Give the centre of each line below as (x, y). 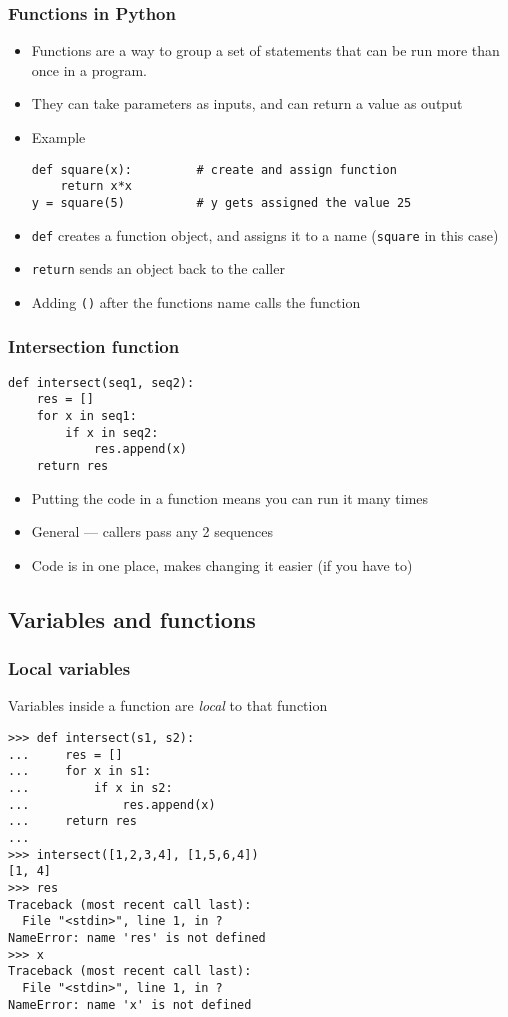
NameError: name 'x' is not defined (130, 1004)
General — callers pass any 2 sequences (152, 531)
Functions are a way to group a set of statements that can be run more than (265, 50)
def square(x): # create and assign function (214, 169)
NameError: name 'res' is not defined (137, 937)
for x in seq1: (86, 416)
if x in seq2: (112, 432)
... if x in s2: (90, 788)
